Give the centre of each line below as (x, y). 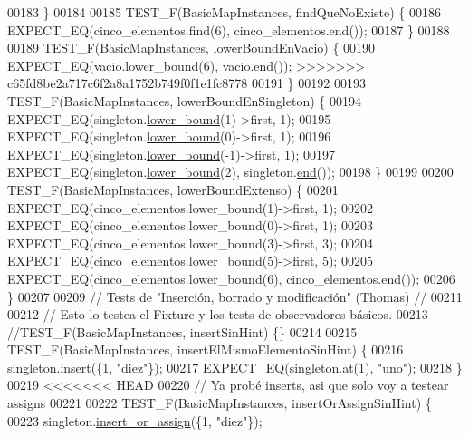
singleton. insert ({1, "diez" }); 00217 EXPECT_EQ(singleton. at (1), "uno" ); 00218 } (235, 367)
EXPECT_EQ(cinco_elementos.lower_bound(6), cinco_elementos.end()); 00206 (231, 278)
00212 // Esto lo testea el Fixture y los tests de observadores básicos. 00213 (218, 314)
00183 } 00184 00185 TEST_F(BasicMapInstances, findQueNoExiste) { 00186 (225, 12)
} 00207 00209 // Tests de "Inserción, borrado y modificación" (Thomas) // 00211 (235, 296)
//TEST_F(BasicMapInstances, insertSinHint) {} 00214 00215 (182, 331)
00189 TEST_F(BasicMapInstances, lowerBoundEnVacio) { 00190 (191, 48)
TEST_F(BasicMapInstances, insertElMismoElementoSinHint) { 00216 (206, 350)
